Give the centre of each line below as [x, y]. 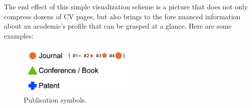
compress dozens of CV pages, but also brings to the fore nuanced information [122, 16]
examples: [19, 35]
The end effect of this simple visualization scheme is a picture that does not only [126, 6]
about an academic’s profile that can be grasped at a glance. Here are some [118, 26]
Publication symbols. [55, 99]
